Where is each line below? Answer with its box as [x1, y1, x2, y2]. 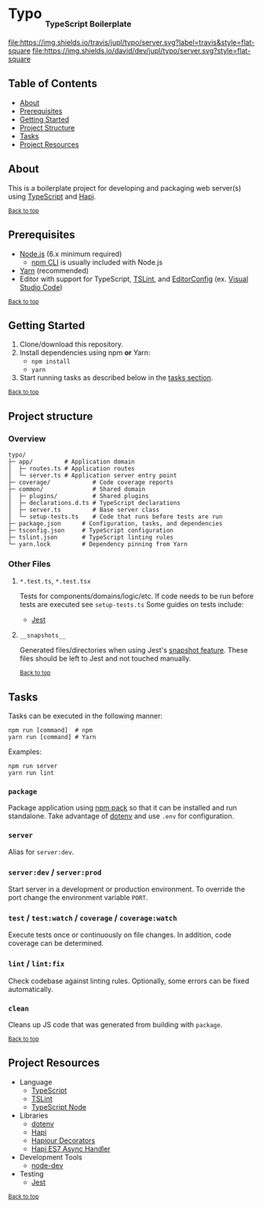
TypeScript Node [31, 1102, 86, 1111]
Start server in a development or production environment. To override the [8, 884, 246, 894]
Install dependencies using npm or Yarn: [19, 348, 151, 357]
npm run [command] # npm [8, 727, 93, 734]
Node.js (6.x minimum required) [19, 249, 122, 258]
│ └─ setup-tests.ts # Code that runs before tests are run [8, 513, 223, 521]
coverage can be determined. [8, 939, 104, 948]
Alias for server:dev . [8, 847, 75, 856]
